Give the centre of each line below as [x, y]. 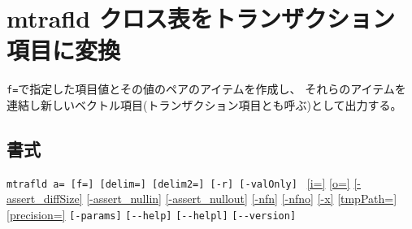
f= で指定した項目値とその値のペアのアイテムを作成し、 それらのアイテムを [206, 89]
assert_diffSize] [45, 199]
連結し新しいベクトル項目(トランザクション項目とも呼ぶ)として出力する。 [204, 104]
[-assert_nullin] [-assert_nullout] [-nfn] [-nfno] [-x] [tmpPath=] [242, 199]
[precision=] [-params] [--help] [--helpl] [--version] [152, 215]
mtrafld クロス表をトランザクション [201, 18]
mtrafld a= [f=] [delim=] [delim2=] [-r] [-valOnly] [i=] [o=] [178, 182]
